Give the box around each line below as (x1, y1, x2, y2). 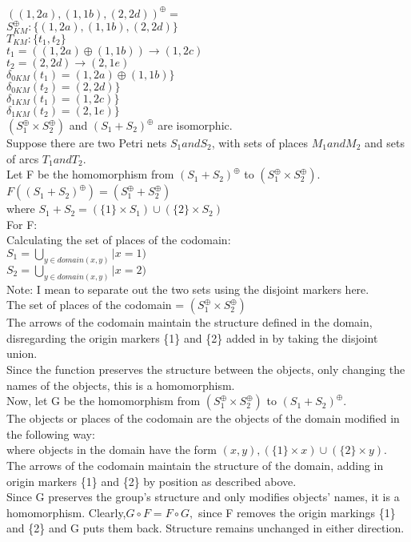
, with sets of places (211, 134, 309, 151)
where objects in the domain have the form (6, 441, 217, 458)
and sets (365, 134, 405, 151)
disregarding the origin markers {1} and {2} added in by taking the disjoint (6, 329, 378, 346)
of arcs (6, 150, 39, 167)
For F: (6, 215, 38, 232)
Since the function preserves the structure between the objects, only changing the (6, 361, 405, 378)
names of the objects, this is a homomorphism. (6, 376, 235, 393)
